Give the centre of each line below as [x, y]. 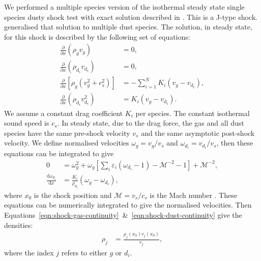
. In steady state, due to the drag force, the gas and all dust [151, 123]
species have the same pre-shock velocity [67, 133]
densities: [19, 225]
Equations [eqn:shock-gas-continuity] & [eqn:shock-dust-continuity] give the [123, 214]
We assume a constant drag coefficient [64, 113]
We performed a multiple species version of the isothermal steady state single [124, 7]
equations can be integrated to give [59, 153]
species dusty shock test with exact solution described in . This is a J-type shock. [131, 17]
